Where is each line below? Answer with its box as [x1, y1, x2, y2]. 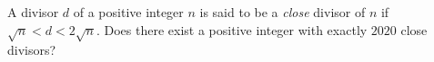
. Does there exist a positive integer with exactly [96, 20, 368, 39]
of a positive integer [73, 3, 184, 21]
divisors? [7, 40, 56, 59]
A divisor [7, 3, 59, 21]
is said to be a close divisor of [199, 3, 366, 21]
